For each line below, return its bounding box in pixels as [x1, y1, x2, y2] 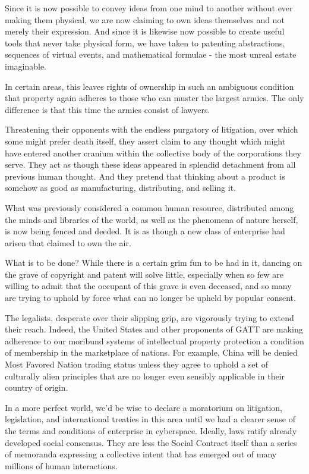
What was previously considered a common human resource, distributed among [5, 201, 294, 214]
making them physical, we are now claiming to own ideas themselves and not [5, 13, 285, 26]
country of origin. [5, 381, 68, 394]
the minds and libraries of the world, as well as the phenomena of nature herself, [5, 213, 298, 225]
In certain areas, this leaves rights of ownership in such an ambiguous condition [5, 80, 294, 92]
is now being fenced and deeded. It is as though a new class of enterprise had [5, 225, 285, 237]
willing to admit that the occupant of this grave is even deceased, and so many [5, 280, 292, 292]
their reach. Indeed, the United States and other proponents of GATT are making [5, 323, 303, 335]
